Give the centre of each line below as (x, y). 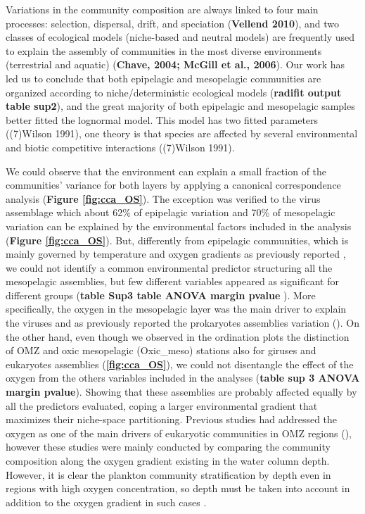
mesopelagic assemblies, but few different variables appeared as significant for (172, 281)
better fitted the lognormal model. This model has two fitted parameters (162, 119)
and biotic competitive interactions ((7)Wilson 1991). (120, 147)
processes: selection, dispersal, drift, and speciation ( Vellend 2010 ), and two (173, 23)
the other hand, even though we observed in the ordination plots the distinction (178, 336)
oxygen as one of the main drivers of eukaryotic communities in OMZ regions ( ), (179, 433)
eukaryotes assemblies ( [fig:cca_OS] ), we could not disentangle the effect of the (180, 364)
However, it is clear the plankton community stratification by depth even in (168, 474)
